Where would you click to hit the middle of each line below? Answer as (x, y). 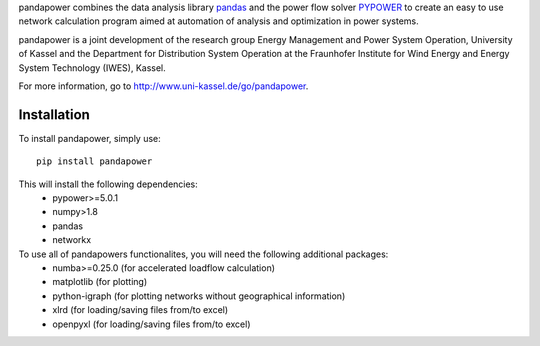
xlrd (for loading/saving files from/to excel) (140, 310)
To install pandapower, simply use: (90, 138)
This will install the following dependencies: (108, 184)
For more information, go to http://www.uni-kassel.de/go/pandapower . (163, 86)
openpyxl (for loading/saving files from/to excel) (151, 324)
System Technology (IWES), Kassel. (92, 67)
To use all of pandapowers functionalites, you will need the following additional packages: (203, 254)
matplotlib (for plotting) (100, 282)
